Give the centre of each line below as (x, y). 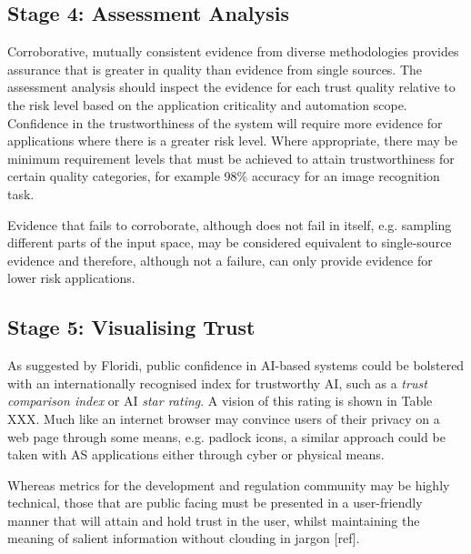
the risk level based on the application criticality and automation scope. (207, 104)
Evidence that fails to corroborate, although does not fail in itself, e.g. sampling (230, 224)
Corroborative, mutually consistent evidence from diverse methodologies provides (233, 51)
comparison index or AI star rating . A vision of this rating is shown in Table (220, 401)
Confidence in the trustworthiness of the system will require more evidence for (225, 122)
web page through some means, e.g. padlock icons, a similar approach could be (226, 436)
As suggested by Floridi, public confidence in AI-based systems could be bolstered (236, 365)
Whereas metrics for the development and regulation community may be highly (229, 484)
